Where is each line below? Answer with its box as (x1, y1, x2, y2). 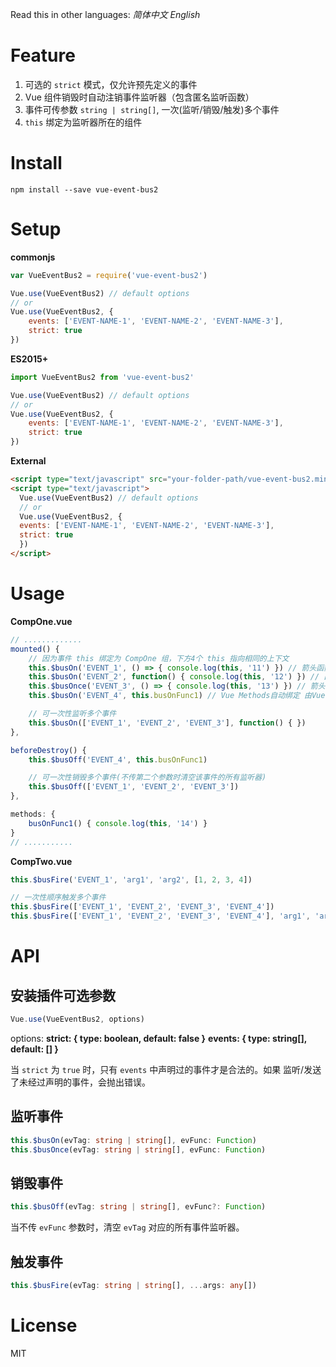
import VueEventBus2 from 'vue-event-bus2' (10, 372, 195, 382)
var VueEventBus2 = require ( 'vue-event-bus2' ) (10, 270, 208, 280)
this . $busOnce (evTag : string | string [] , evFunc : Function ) (10, 1144, 267, 1155)
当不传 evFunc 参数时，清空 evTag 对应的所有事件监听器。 (10, 1221, 245, 1233)
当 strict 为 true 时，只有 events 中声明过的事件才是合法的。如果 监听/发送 (10, 1063, 322, 1075)
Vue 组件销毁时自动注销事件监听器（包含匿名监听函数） (24, 91, 255, 103)
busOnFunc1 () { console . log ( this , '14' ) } (28, 818, 208, 828)
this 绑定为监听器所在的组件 (24, 116, 143, 128)
